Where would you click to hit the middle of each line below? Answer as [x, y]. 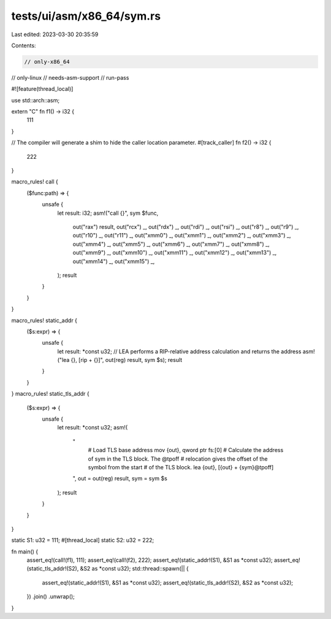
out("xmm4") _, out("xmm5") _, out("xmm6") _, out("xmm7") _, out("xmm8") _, [171, 244]
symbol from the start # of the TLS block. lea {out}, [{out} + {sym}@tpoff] [181, 467]
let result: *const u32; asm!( [93, 428]
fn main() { [25, 552]
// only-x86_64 [47, 62]
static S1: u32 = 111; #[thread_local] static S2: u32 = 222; [83, 540]
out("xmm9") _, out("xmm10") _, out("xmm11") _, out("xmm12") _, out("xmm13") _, [175, 253]
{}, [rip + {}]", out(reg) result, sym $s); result [127, 360]
